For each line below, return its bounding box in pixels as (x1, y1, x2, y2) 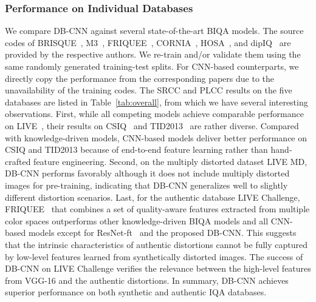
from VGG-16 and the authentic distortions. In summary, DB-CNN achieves (5, 273, 289, 286)
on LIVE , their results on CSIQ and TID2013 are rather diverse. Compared (5, 119, 299, 132)
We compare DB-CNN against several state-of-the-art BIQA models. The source (5, 24, 304, 37)
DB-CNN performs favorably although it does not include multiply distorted (5, 167, 290, 180)
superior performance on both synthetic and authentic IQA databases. (5, 286, 267, 298)
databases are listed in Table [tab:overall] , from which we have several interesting (5, 95, 308, 108)
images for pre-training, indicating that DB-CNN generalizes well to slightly (5, 178, 288, 191)
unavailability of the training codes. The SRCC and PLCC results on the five (5, 84, 292, 96)
